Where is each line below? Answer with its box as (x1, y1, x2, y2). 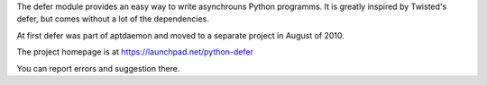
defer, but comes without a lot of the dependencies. (16, 13, 209, 24)
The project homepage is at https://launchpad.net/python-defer (16, 47, 254, 57)
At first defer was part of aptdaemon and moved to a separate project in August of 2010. (16, 30, 345, 40)
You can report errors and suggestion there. (16, 63, 180, 73)
